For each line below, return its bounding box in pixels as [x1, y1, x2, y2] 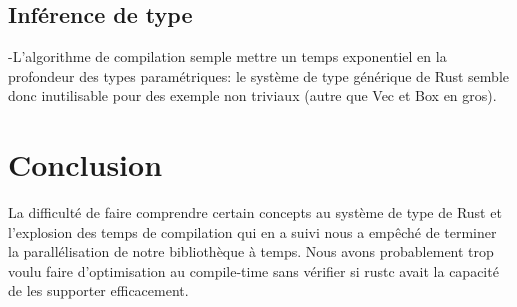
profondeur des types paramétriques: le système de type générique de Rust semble [8, 65, 509, 86]
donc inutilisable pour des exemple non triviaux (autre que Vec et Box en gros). [8, 85, 497, 106]
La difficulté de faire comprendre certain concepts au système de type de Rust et [8, 202, 502, 223]
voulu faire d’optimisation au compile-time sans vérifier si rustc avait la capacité [8, 260, 499, 281]
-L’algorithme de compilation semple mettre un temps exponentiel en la [8, 46, 447, 67]
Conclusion [8, 144, 163, 185]
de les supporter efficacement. [8, 280, 189, 301]
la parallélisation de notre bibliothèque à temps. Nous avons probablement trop [8, 241, 494, 262]
